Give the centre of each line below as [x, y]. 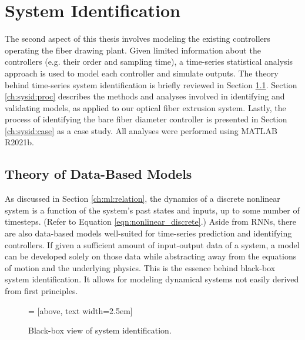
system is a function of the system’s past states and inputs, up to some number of [152, 210]
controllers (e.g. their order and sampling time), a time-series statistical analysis [149, 61]
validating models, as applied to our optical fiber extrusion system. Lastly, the [145, 107]
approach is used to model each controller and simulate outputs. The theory [142, 73]
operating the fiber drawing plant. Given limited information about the [133, 50]
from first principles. [41, 291]
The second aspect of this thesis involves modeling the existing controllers [138, 39]
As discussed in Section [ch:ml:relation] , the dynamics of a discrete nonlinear [143, 199]
